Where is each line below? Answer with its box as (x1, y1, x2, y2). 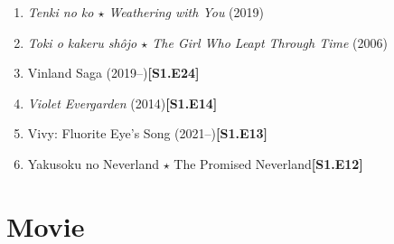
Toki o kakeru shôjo (27, 33, 137, 52)
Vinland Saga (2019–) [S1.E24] (27, 63, 200, 82)
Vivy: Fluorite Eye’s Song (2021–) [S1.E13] (27, 124, 268, 143)
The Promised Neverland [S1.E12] (174, 154, 363, 173)
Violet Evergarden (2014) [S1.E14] (27, 93, 218, 112)
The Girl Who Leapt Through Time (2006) (152, 33, 389, 52)
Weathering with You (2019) (108, 3, 264, 21)
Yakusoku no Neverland (27, 154, 159, 173)
